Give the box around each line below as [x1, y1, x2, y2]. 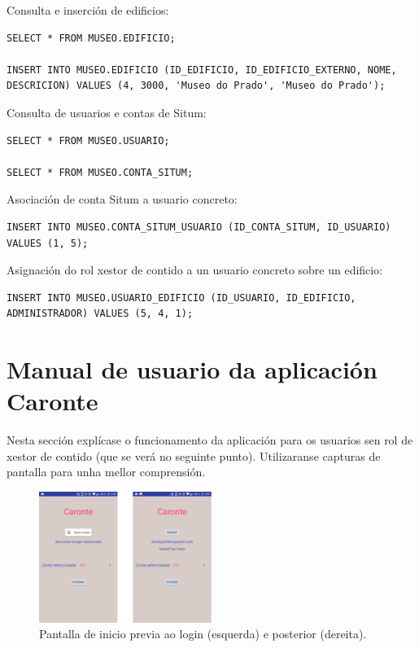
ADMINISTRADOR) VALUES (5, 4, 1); [7, 308, 194, 320]
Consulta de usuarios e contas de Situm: [7, 103, 207, 120]
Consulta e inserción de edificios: [7, 2, 169, 18]
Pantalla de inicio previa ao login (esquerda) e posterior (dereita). [39, 625, 367, 642]
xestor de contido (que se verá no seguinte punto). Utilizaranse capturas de [7, 447, 381, 464]
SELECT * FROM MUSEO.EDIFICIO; [7, 32, 176, 44]
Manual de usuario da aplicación [7, 352, 378, 386]
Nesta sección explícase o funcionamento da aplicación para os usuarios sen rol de [7, 431, 413, 449]
